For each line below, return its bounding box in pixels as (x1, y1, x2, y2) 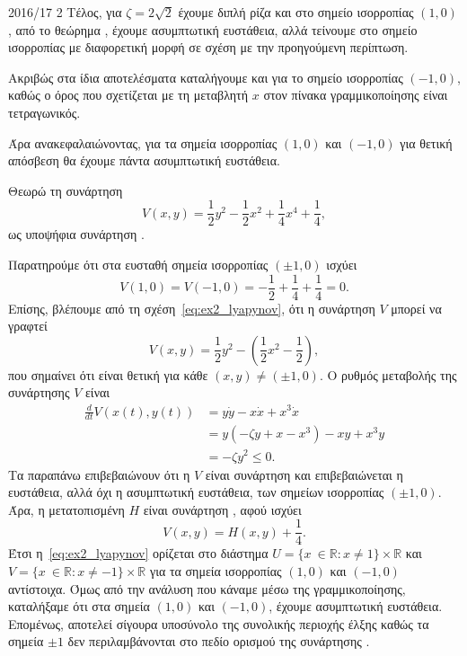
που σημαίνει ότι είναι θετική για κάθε (8, 365, 208, 384)
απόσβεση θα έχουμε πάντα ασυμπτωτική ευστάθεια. (8, 151, 280, 170)
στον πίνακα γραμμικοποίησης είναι (263, 85, 448, 104)
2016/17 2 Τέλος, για (8, 3, 122, 21)
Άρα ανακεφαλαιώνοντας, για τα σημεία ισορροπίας (8, 133, 278, 152)
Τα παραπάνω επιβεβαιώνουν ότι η (8, 465, 190, 483)
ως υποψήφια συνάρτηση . (8, 225, 145, 244)
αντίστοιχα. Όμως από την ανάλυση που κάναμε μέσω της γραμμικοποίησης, (8, 579, 406, 598)
